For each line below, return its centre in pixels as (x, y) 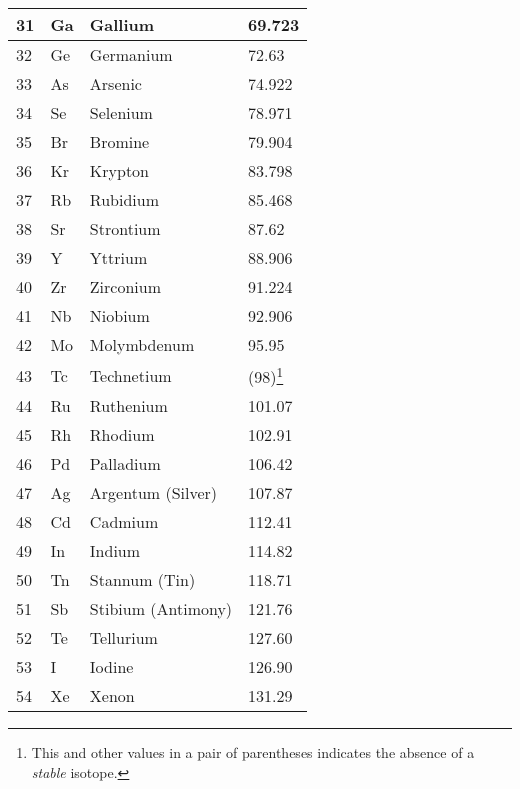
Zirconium (125, 286)
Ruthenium (128, 406)
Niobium (119, 315)
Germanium (131, 54)
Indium (115, 551)
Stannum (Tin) (142, 580)
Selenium (121, 112)
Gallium (122, 24)
